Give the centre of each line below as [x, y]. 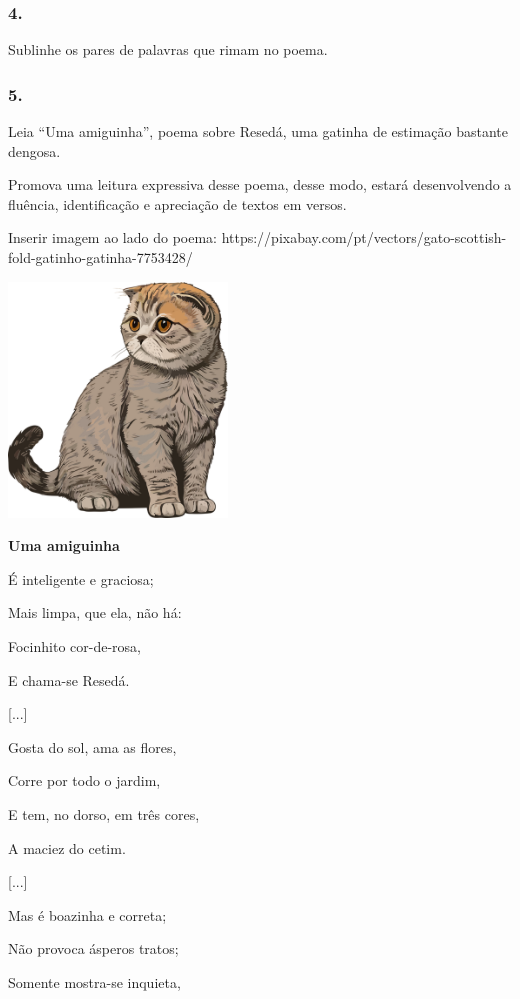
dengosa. [34, 150]
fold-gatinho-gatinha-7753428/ [100, 257]
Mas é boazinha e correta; [87, 914]
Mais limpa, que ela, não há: [95, 612]
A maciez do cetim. [67, 847]
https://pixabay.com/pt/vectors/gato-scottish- [364, 237]
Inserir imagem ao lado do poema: [112, 237]
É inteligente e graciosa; [81, 578]
